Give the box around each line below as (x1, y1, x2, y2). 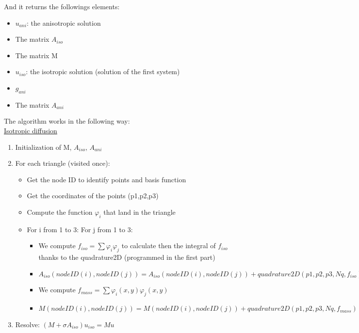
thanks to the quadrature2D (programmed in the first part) (38, 252, 215, 262)
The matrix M (15, 50, 58, 60)
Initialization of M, (15, 142, 72, 152)
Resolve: (15, 319, 40, 329)
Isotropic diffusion (4, 125, 57, 135)
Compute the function (27, 206, 93, 217)
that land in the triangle (103, 206, 176, 217)
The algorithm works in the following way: (4, 116, 130, 126)
